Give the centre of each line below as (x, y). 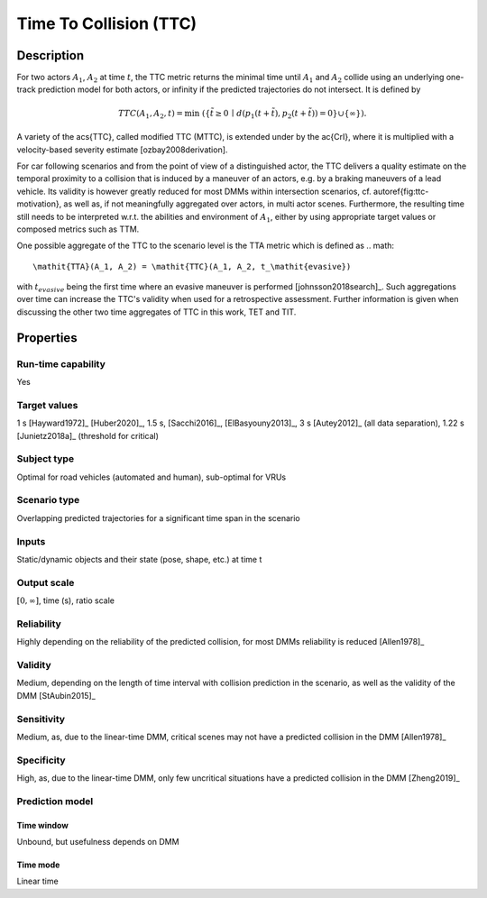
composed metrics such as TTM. (78, 229)
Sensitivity (41, 719)
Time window (43, 825)
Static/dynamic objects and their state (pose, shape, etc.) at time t (139, 559)
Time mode (38, 865)
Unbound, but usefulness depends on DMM (98, 842)
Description (51, 55)
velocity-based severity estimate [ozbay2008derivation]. (122, 150)
